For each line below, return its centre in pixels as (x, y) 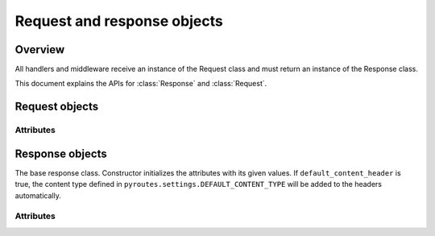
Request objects (57, 107)
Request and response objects (119, 21)
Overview (40, 50)
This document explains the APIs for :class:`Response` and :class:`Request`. (141, 84)
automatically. (38, 195)
